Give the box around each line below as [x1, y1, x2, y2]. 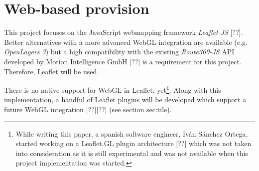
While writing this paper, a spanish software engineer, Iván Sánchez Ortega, [15, 128, 248, 139]
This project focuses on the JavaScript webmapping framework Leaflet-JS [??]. [4, 27, 243, 37]
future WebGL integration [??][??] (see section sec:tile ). [4, 104, 172, 114]
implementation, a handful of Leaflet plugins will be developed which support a [4, 94, 247, 105]
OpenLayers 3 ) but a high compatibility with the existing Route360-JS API [4, 46, 235, 57]
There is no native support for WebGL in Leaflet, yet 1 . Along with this [4, 83, 221, 95]
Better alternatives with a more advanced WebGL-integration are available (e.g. [4, 36, 248, 47]
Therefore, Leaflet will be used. [4, 66, 99, 76]
